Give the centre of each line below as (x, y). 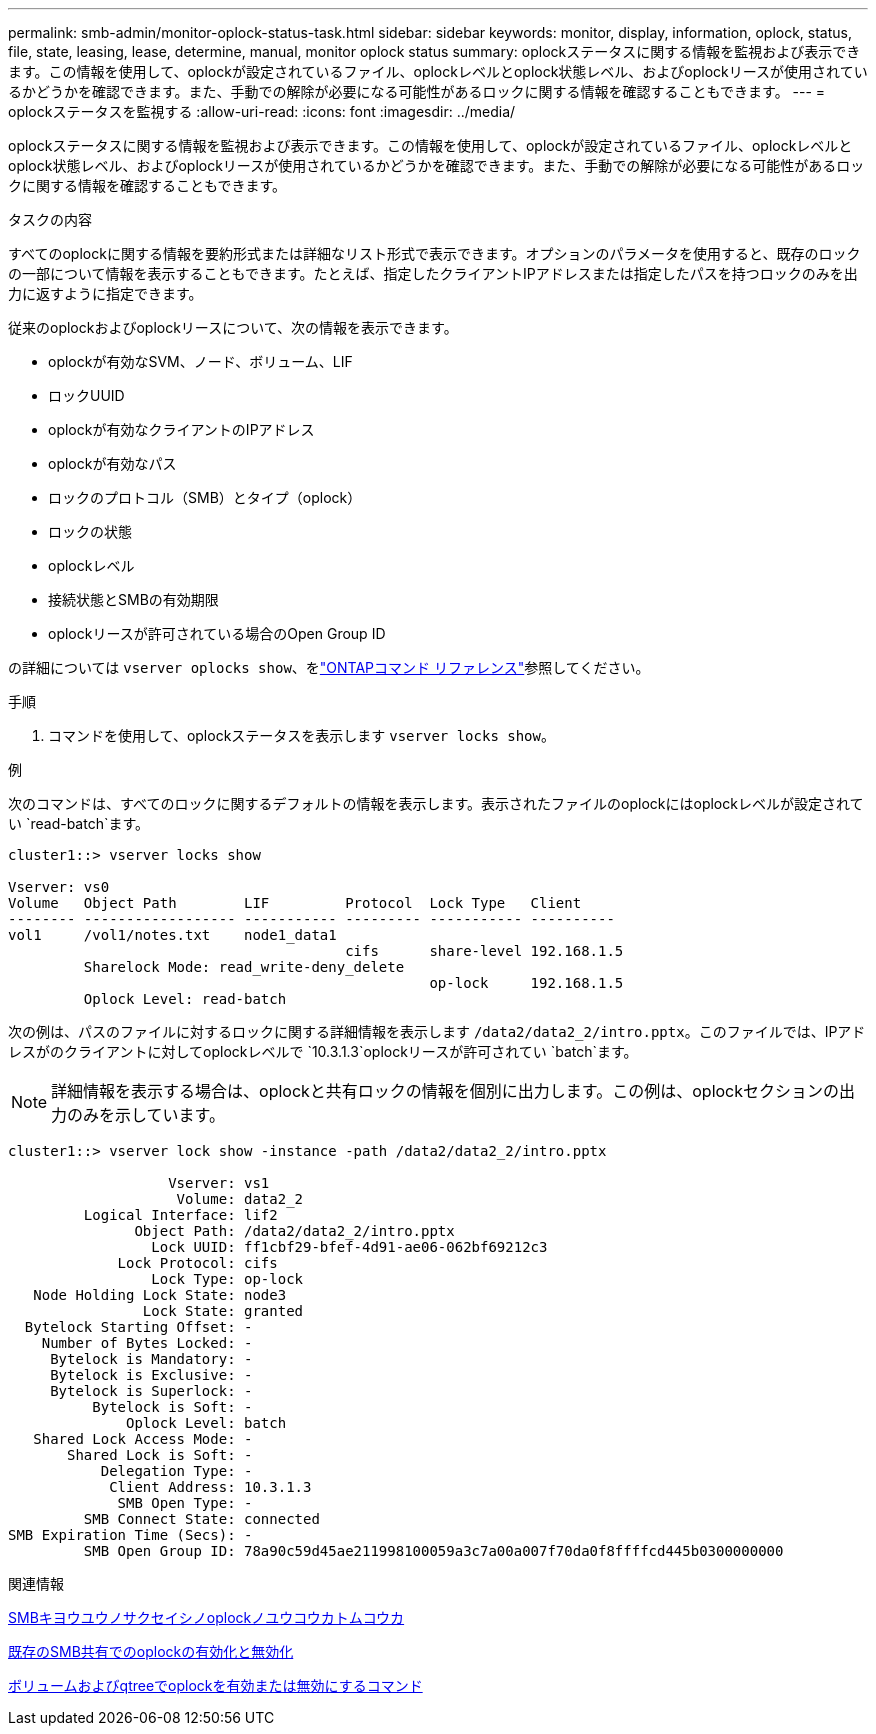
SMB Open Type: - (185, 1503)
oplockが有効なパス (112, 463)
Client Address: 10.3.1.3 (210, 1487)
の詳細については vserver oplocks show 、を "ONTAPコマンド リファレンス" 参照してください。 (329, 667)
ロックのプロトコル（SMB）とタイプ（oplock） (205, 497)
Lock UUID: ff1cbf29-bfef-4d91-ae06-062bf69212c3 (349, 1247)
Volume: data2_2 (240, 1199)
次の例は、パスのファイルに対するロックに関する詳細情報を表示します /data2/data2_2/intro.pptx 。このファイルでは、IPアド (437, 1031)
